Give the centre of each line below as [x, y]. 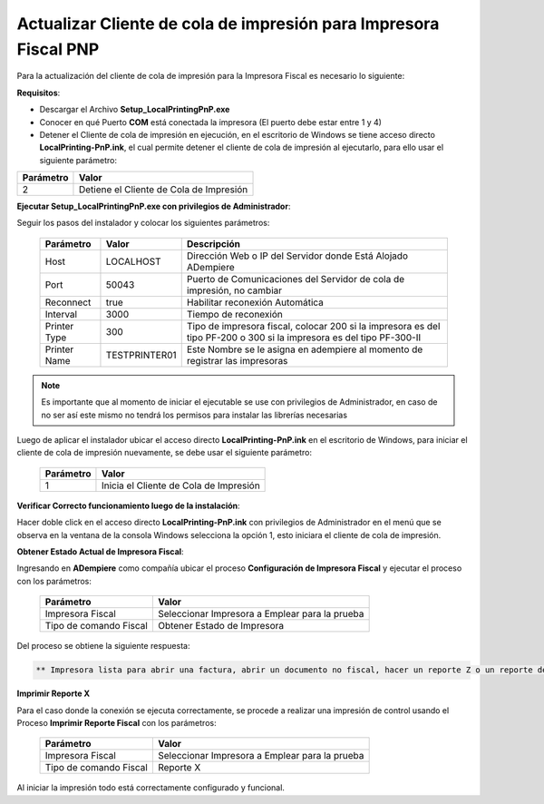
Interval [61, 314]
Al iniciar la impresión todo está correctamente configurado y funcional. [151, 788]
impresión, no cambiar [234, 290]
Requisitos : [39, 93]
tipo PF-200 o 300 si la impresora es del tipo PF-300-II [304, 338]
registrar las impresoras [237, 360]
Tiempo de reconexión [234, 314]
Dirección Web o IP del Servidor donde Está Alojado [297, 256]
